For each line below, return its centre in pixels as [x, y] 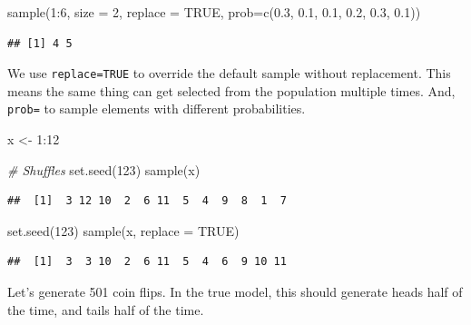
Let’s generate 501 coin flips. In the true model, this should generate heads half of [235, 292]
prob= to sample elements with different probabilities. [157, 108]
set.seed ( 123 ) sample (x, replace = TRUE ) [123, 230]
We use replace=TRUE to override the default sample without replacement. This [229, 73]
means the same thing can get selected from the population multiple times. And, [231, 90]
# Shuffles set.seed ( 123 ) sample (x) [104, 169]
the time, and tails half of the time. [106, 309]
